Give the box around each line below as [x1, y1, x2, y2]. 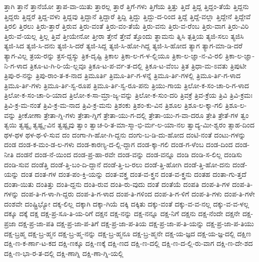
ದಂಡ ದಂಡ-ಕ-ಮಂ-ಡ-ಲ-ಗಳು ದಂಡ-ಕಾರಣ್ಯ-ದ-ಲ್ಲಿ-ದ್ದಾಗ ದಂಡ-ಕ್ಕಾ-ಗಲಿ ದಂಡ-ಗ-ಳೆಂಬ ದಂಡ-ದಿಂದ [4, 139, 233, 150]
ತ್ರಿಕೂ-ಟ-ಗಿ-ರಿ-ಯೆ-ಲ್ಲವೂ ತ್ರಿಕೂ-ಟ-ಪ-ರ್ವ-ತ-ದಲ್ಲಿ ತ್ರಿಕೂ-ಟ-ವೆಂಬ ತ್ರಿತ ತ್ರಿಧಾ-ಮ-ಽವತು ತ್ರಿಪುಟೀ [29, 60, 247, 71]
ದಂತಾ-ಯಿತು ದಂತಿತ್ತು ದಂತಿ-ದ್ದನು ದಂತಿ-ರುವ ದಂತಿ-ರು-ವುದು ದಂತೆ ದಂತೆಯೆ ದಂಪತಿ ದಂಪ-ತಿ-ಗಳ [4, 178, 230, 189]
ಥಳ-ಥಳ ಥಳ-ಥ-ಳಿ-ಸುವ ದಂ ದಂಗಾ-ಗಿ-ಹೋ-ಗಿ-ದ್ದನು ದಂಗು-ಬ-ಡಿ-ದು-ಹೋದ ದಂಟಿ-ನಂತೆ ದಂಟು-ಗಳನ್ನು [4, 129, 246, 140]
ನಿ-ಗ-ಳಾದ [4, 60, 28, 71]
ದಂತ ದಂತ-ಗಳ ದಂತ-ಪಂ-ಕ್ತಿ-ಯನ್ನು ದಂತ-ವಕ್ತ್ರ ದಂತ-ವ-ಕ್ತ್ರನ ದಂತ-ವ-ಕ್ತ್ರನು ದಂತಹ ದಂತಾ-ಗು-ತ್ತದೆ [21, 169, 246, 179]
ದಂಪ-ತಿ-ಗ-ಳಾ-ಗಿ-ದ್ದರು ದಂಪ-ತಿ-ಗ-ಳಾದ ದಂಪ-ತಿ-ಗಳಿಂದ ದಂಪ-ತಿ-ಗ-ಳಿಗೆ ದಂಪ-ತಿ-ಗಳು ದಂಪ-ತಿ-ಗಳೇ [21, 188, 255, 199]
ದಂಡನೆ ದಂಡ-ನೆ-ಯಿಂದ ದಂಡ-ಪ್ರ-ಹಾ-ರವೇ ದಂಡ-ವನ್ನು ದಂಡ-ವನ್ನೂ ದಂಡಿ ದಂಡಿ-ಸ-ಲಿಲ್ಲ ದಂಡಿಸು [16, 149, 242, 159]
